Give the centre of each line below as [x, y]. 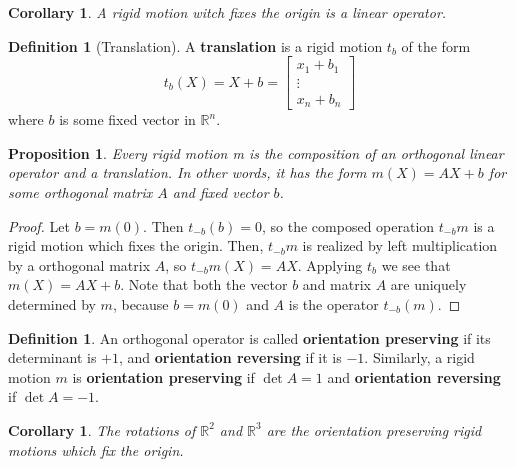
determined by [52, 303]
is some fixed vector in [127, 119]
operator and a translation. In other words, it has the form [187, 172]
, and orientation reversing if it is [230, 357]
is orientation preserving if [163, 376]
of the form [436, 45]
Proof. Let [39, 225]
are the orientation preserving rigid [374, 429]
